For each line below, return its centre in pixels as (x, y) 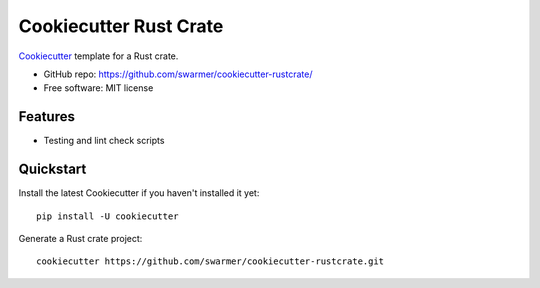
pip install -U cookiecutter (107, 216)
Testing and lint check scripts (104, 141)
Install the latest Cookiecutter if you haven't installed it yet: (139, 193)
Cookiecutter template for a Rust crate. (98, 56)
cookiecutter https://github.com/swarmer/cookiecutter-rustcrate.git (210, 261)
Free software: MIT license (98, 88)
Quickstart (52, 169)
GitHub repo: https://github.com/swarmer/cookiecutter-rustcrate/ (178, 74)
